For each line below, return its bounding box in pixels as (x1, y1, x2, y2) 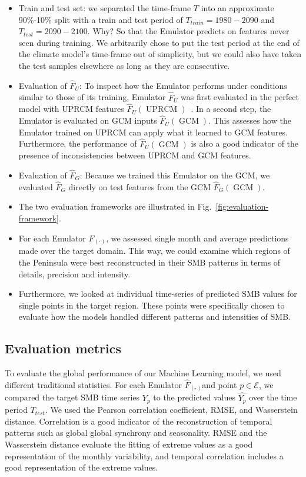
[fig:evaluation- (215, 200, 269, 213)
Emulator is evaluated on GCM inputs (18, 114, 157, 127)
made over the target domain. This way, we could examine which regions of (18, 244, 290, 257)
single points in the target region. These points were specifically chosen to (18, 299, 285, 311)
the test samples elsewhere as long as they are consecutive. (18, 59, 230, 71)
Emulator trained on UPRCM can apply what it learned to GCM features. (18, 125, 288, 138)
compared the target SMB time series (5, 391, 140, 403)
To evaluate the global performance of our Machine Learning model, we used (5, 367, 281, 379)
